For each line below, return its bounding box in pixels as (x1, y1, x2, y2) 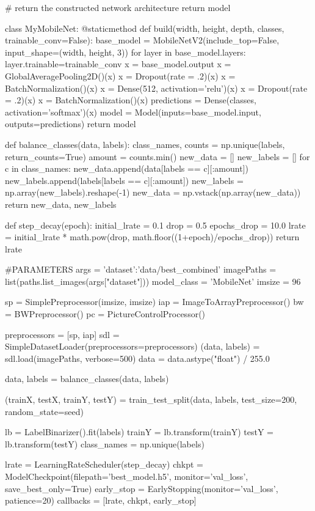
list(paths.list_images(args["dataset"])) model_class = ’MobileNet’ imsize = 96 (5, 274, 301, 287)
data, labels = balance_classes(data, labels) (5, 372, 169, 385)
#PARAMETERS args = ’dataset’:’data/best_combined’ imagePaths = (5, 263, 277, 276)
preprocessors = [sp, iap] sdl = (5, 328, 120, 340)
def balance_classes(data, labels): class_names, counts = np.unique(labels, (5, 138, 285, 150)
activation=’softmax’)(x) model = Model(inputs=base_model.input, (5, 105, 261, 118)
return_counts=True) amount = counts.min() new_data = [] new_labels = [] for (5, 150, 310, 163)
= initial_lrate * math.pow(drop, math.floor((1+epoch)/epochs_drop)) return (5, 230, 300, 243)
